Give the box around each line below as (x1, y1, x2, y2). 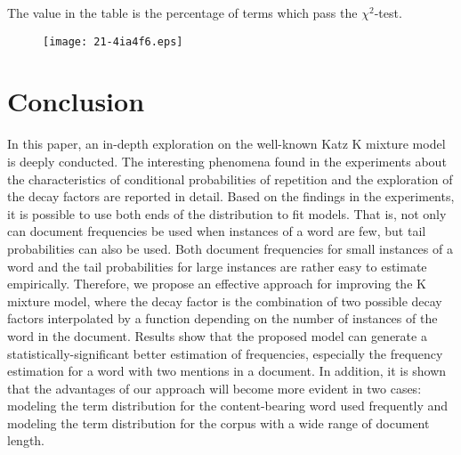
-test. (374, 4, 402, 21)
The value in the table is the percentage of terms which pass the (7, 4, 358, 21)
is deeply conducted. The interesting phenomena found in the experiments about (7, 151, 447, 170)
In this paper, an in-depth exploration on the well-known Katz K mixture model (7, 134, 446, 153)
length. (7, 431, 45, 450)
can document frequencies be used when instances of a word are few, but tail (7, 222, 426, 240)
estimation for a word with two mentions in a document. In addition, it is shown (7, 362, 447, 380)
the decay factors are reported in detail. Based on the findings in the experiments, (7, 187, 455, 206)
